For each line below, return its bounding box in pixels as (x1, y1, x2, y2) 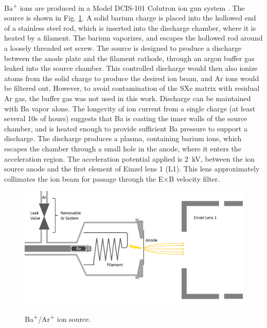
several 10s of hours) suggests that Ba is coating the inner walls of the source (4, 113, 247, 124)
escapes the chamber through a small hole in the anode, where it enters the (4, 143, 241, 153)
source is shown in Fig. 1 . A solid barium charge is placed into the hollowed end (4, 12, 256, 23)
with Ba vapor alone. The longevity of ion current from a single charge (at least (4, 103, 256, 113)
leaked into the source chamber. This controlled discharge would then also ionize (4, 63, 258, 73)
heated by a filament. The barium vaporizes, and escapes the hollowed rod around (4, 32, 263, 43)
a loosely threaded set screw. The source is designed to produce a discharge (4, 43, 242, 53)
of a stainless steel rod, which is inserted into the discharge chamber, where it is (4, 22, 256, 33)
